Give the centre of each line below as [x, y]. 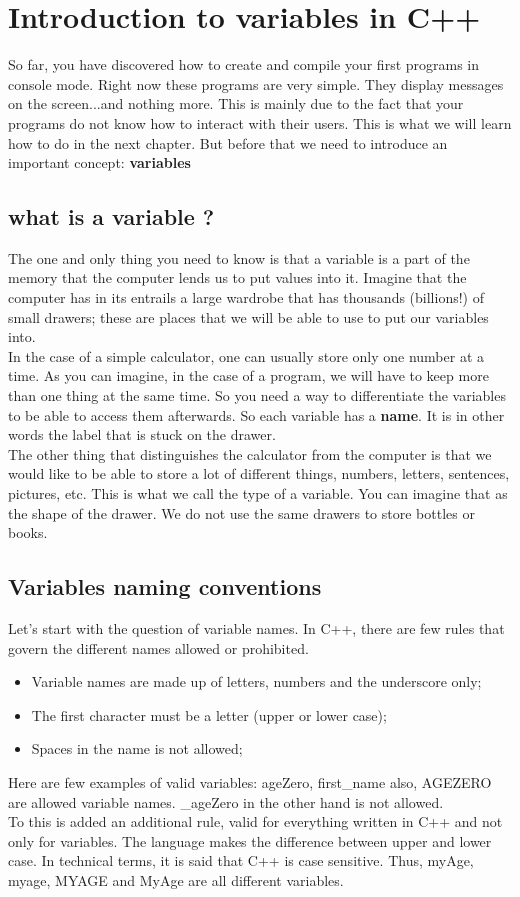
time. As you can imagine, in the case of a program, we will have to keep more [248, 375]
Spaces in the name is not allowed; [137, 748]
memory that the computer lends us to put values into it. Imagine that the [237, 277]
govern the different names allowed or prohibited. [158, 647]
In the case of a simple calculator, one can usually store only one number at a [246, 355]
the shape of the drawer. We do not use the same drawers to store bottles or [241, 512]
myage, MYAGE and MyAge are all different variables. [176, 879]
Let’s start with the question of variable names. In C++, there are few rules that [256, 628]
